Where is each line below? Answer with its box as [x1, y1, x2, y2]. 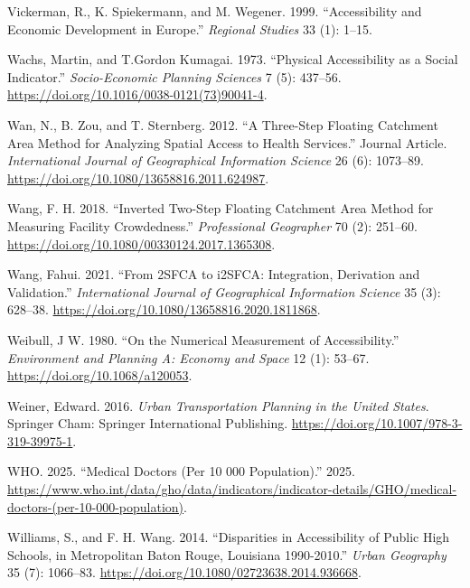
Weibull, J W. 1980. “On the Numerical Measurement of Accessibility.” [7, 330, 399, 349]
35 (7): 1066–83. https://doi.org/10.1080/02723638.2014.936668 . [7, 563, 362, 582]
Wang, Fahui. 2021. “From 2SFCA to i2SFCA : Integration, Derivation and [7, 265, 420, 284]
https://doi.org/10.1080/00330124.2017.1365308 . [7, 234, 276, 253]
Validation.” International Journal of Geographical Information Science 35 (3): [7, 282, 441, 301]
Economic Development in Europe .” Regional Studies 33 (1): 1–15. [7, 19, 372, 38]
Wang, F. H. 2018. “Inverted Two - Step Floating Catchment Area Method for [7, 199, 434, 218]
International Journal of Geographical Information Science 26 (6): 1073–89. [7, 151, 424, 170]
